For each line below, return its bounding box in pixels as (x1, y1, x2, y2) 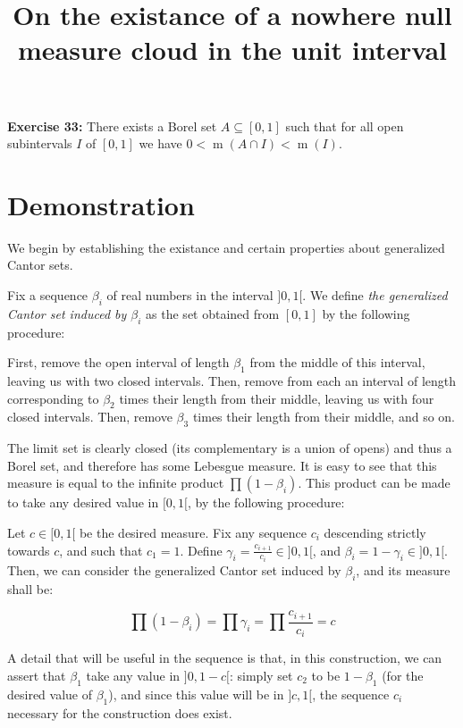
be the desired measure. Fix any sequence (79, 523, 307, 542)
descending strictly (324, 523, 426, 542)
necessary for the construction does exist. (7, 703, 232, 722)
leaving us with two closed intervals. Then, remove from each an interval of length (7, 372, 457, 390)
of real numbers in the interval (106, 286, 274, 305)
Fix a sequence (7, 286, 88, 305)
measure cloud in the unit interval (17, 31, 448, 68)
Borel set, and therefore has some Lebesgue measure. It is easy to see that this (7, 456, 437, 474)
